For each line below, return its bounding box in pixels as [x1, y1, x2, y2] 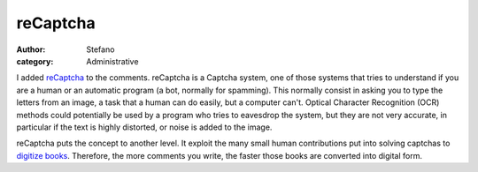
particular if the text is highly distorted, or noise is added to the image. [16, 122, 273, 132]
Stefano [86, 44, 115, 55]
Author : [16, 44, 46, 55]
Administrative [86, 56, 139, 66]
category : [16, 56, 54, 66]
